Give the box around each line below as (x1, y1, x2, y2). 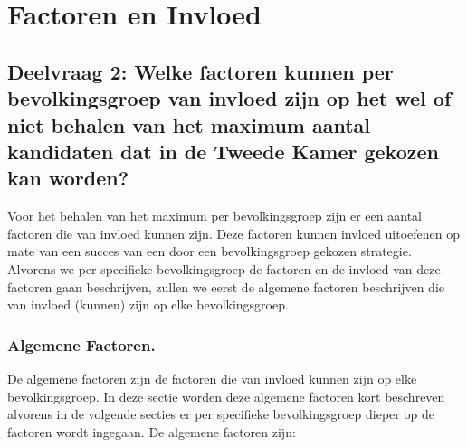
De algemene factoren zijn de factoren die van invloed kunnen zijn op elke (7, 368, 417, 387)
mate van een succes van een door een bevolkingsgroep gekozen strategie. (7, 242, 412, 261)
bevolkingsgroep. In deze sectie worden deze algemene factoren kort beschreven (7, 386, 445, 405)
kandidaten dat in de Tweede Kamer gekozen (7, 137, 439, 165)
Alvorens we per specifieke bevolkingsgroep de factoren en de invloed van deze (7, 259, 441, 278)
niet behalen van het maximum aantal (7, 110, 371, 138)
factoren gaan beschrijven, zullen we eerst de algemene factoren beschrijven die (7, 277, 444, 296)
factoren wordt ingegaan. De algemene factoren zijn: (7, 422, 296, 441)
